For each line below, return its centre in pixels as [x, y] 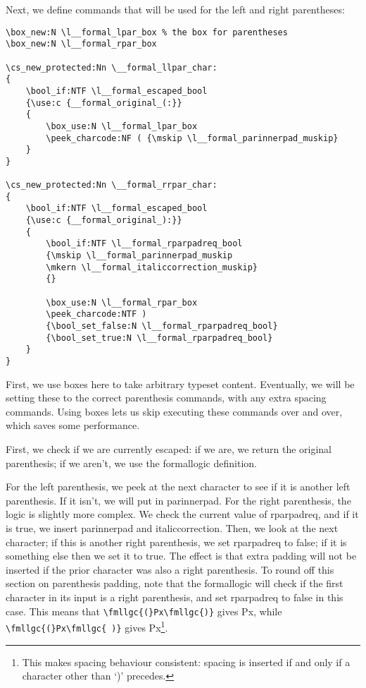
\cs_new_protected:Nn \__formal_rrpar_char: [112, 185]
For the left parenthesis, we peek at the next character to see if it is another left [178, 487]
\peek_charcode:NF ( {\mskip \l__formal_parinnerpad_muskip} [192, 138]
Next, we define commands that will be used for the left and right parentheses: [175, 9]
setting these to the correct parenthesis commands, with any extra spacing [166, 398]
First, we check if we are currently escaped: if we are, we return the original [169, 449]
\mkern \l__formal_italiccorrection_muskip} [152, 267]
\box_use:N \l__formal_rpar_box [122, 302]
